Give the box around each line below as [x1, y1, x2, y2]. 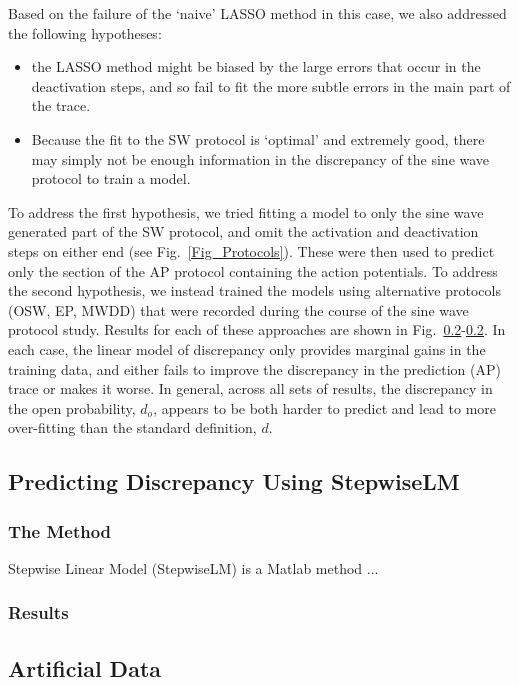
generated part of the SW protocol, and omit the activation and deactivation [8, 221, 479, 242]
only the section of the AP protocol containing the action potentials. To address [8, 260, 498, 281]
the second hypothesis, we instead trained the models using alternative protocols [8, 280, 501, 301]
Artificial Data [8, 652, 162, 683]
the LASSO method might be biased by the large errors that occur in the [31, 56, 481, 77]
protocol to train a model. [31, 168, 191, 189]
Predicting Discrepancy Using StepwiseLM [8, 466, 460, 497]
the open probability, [8, 397, 136, 418]
